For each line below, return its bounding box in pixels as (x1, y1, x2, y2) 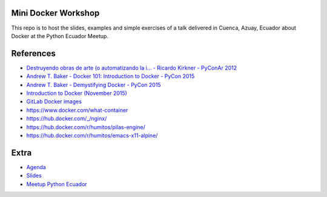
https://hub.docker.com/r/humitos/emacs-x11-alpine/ (26, 132, 158, 139)
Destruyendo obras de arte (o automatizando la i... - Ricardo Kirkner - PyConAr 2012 (26, 64, 237, 71)
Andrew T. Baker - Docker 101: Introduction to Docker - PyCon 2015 (26, 73, 195, 80)
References (11, 48, 56, 59)
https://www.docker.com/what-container (26, 106, 128, 114)
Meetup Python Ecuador (26, 180, 87, 187)
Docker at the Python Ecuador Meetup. (11, 32, 109, 39)
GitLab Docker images (26, 98, 82, 105)
